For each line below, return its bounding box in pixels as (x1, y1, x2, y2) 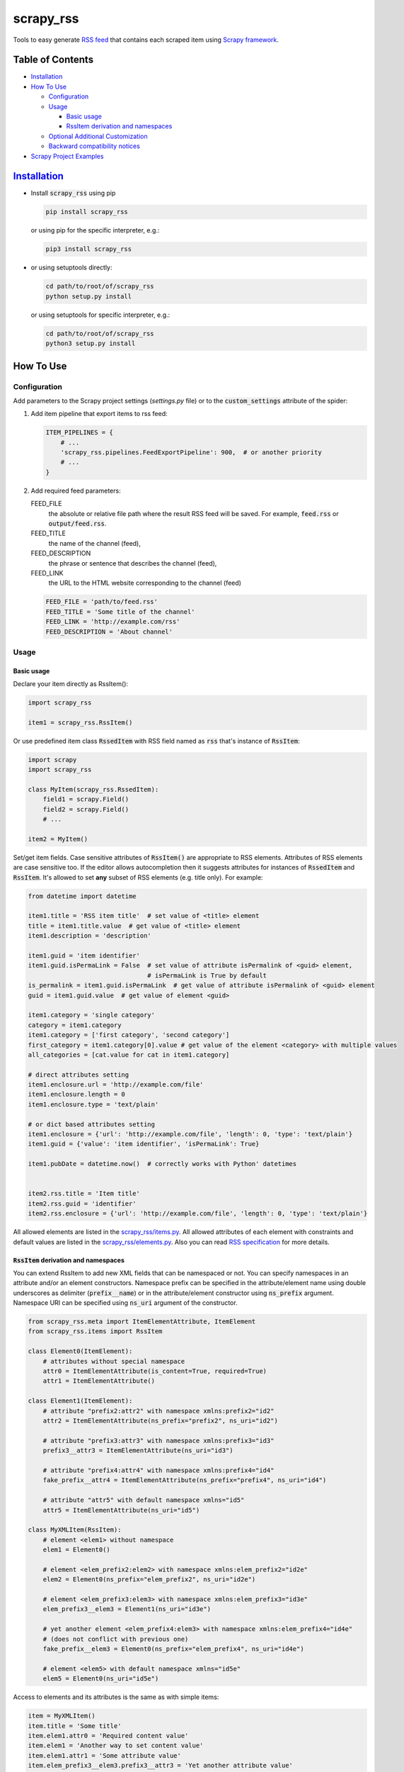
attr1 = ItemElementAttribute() (42, 1377, 156, 1385)
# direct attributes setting (28, 1070, 129, 1079)
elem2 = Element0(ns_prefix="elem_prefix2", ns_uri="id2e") (42, 1576, 256, 1583)
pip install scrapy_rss (45, 208, 129, 216)
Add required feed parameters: (30, 486, 121, 495)
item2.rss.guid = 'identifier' (28, 1199, 137, 1208)
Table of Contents (13, 54, 94, 66)
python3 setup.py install (45, 340, 136, 347)
